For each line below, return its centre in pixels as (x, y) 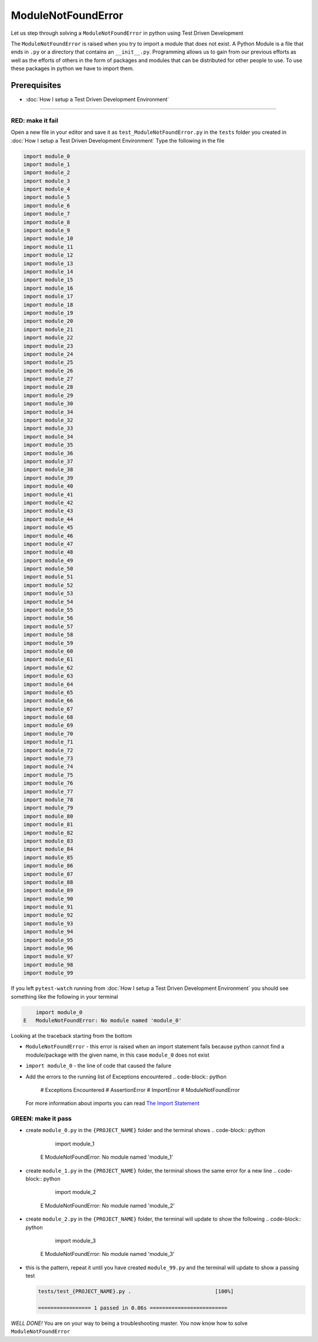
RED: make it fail (34, 120)
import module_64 (48, 684)
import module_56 (48, 618)
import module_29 (48, 395)
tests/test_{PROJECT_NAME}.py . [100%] (136, 1292)
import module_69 (48, 726)
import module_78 (48, 800)
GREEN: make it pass (41, 1119)
